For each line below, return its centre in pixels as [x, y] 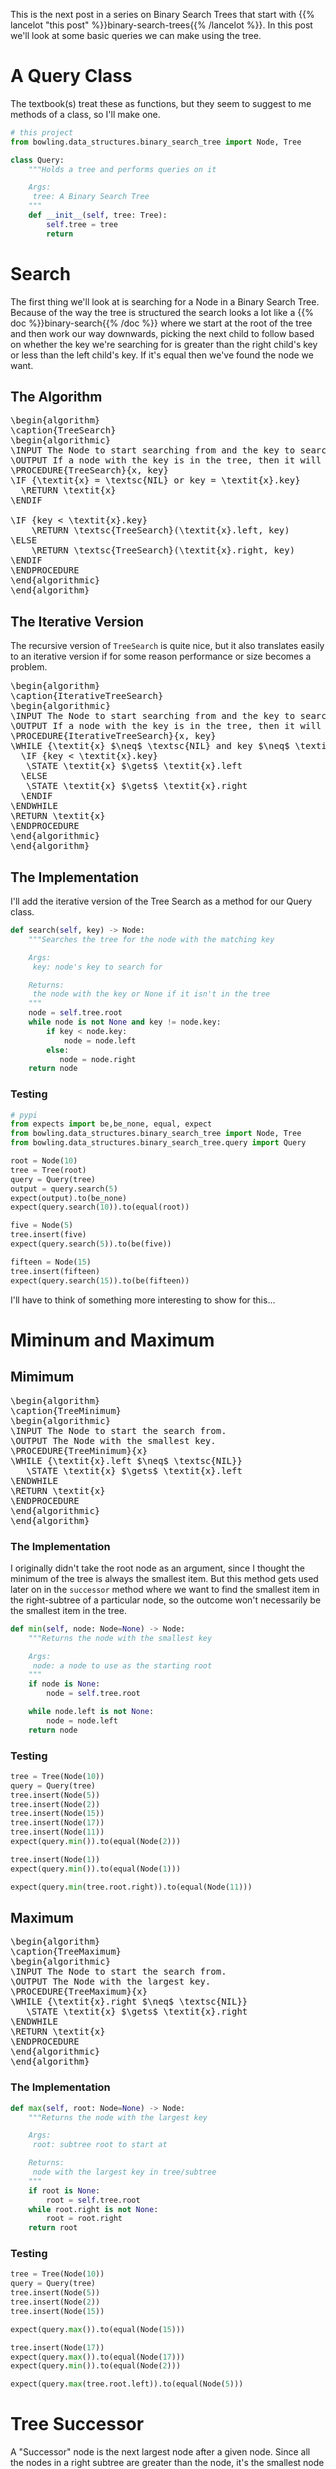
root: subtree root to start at [100, 2145]
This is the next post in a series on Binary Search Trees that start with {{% [162, 14]
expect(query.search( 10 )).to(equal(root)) [100, 1207]
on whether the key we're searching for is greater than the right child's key [164, 344]
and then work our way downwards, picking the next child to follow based [162, 333]
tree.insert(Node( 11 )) [57, 1832]
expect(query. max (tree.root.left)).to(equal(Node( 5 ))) [127, 2384]
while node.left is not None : [91, 1712]
